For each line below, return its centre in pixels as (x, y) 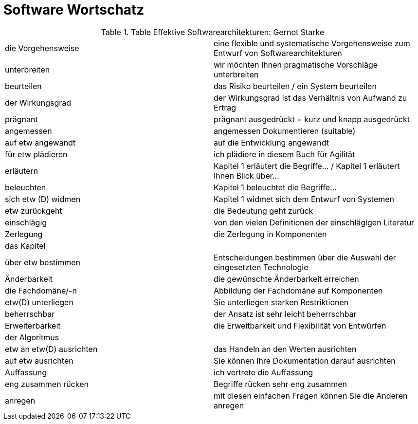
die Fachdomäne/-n (41, 290)
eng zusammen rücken (47, 384)
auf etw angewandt (40, 142)
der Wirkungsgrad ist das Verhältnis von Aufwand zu (310, 98)
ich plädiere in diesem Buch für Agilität (284, 154)
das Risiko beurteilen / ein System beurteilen (295, 86)
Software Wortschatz (74, 10)
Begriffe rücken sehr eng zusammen (280, 384)
